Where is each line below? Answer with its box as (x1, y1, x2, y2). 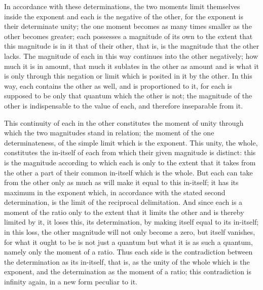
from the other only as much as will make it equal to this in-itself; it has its (4, 177, 239, 188)
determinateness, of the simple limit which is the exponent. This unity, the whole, (4, 137, 258, 148)
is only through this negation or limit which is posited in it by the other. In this (4, 70, 252, 81)
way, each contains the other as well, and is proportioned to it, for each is (4, 80, 233, 91)
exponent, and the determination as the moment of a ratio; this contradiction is (4, 266, 252, 277)
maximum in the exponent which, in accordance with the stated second (4, 187, 226, 197)
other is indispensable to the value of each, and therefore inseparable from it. (4, 100, 243, 111)
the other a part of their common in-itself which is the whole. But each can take (4, 167, 253, 177)
